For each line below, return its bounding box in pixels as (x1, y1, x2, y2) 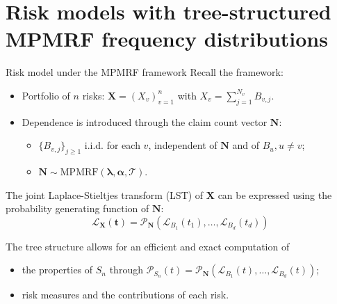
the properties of (22, 262, 93, 277)
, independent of (148, 138, 217, 152)
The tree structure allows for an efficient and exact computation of (6, 239, 290, 253)
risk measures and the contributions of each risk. (22, 287, 229, 302)
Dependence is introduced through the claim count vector (22, 114, 268, 129)
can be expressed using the (217, 187, 332, 202)
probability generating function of (6, 201, 149, 216)
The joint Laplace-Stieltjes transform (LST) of (6, 187, 204, 202)
